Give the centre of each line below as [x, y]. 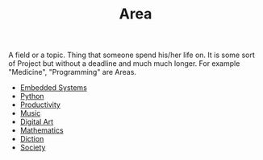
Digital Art [37, 122]
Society [33, 148]
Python [32, 96]
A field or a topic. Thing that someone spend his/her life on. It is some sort [132, 55]
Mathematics [42, 130]
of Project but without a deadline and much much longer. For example [124, 64]
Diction [32, 139]
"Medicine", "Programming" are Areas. [73, 72]
